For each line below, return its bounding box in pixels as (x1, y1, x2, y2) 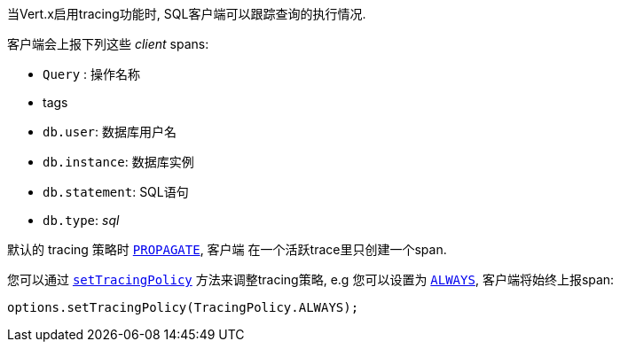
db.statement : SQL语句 (43, 184, 189, 199)
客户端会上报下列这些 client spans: (7, 36, 209, 51)
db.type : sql (43, 213, 120, 228)
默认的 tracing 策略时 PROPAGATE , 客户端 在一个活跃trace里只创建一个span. (7, 242, 447, 257)
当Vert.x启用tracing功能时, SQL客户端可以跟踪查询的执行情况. (7, 6, 366, 21)
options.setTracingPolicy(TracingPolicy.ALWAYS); (7, 300, 359, 314)
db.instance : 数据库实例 (43, 154, 194, 169)
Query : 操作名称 (43, 66, 141, 81)
